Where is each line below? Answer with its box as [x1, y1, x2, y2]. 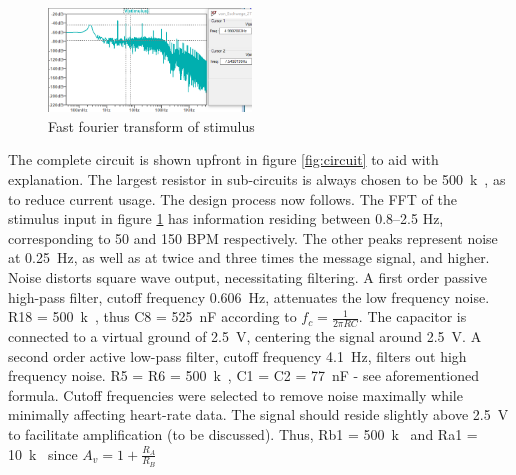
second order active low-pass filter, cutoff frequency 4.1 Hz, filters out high [8, 345, 467, 366]
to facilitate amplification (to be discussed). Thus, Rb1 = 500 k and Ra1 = [8, 423, 478, 444]
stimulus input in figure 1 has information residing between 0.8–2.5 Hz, [8, 208, 444, 229]
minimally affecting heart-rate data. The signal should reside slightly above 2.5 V [8, 404, 509, 425]
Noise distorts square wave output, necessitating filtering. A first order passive [8, 266, 487, 287]
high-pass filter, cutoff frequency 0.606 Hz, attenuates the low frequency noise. [8, 286, 490, 307]
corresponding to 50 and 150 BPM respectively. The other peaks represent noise [8, 227, 498, 248]
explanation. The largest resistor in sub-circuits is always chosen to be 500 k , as [8, 168, 506, 189]
